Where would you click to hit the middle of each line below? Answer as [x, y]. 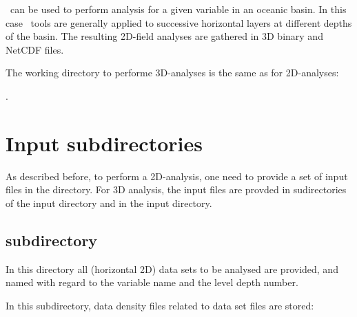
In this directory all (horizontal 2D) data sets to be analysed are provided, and [172, 269]
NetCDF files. [35, 49]
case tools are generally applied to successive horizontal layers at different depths [179, 22]
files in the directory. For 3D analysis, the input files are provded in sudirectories [176, 189]
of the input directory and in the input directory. [109, 203]
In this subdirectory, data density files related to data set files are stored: [160, 305]
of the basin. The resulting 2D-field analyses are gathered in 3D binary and [164, 36]
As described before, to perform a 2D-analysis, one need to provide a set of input [177, 176]
